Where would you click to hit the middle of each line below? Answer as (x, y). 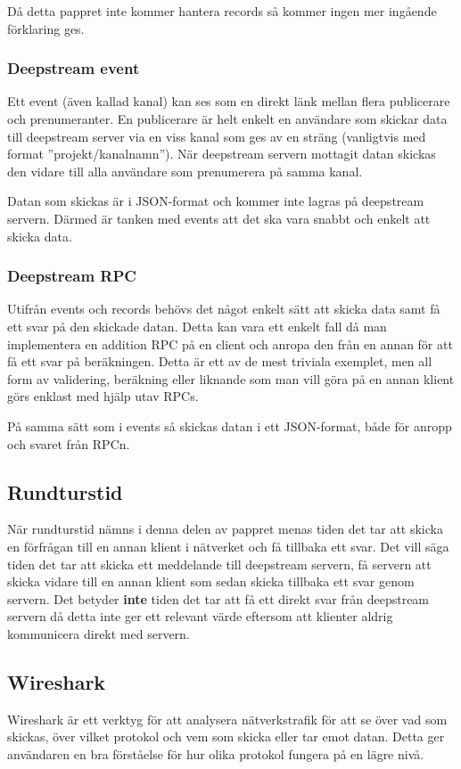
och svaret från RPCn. (69, 443)
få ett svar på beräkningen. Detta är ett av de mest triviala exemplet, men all (220, 361)
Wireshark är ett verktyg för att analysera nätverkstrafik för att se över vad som (227, 719)
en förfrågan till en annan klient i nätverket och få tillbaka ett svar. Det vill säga (228, 546)
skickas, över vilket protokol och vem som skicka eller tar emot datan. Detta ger (226, 736)
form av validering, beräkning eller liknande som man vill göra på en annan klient (231, 378)
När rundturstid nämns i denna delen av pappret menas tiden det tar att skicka (225, 529)
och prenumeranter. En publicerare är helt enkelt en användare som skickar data (227, 119)
